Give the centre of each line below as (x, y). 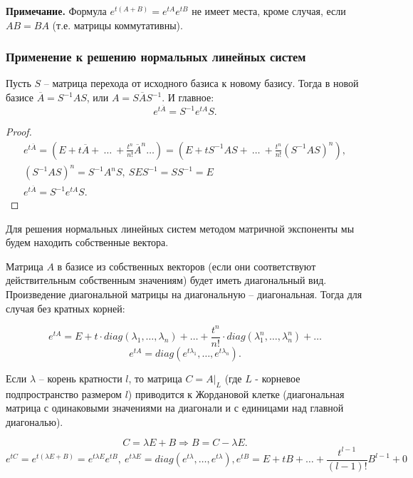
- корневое (278, 378)
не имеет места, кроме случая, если (269, 11)
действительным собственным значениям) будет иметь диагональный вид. (166, 280)
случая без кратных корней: (66, 308)
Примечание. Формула (56, 11)
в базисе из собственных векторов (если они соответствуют (187, 266)
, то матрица (155, 378)
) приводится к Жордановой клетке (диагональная (236, 393)
